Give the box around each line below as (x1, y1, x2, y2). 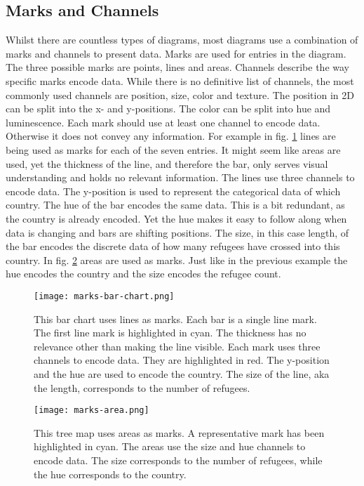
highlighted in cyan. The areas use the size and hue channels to (34, 439, 306, 454)
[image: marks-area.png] (34, 405, 149, 416)
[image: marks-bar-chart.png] (34, 291, 175, 301)
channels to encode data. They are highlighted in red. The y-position (34, 353, 330, 367)
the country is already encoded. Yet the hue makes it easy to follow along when (6, 211, 347, 225)
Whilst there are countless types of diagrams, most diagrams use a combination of (6, 32, 358, 47)
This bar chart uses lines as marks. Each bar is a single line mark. (34, 311, 317, 326)
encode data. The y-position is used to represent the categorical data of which (6, 183, 341, 198)
